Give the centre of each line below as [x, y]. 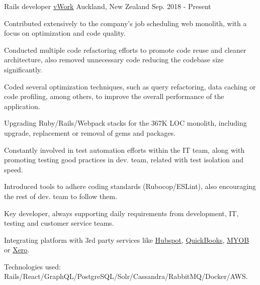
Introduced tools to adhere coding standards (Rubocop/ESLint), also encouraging [130, 186]
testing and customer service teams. [59, 223]
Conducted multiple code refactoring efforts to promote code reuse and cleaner [125, 50]
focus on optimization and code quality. [65, 33]
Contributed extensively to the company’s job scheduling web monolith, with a [125, 23]
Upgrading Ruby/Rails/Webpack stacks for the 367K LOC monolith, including [125, 123]
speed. [14, 169]
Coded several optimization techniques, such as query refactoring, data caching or [130, 86]
